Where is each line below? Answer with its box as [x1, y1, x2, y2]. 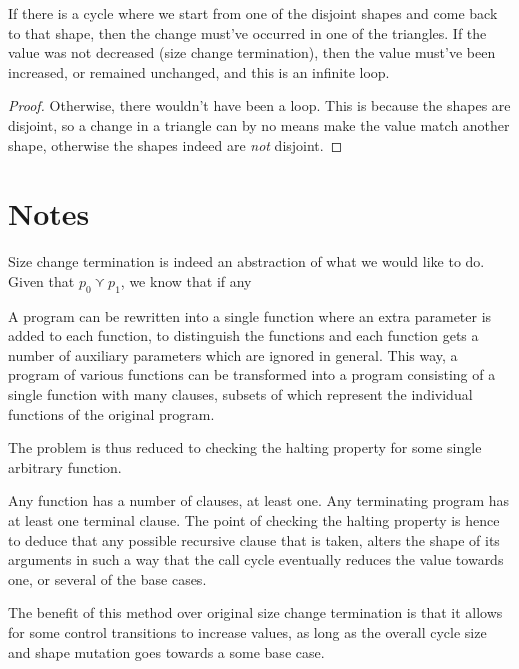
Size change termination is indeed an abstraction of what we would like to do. [8, 251, 485, 272]
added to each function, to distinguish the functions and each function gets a [8, 325, 479, 346]
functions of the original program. [8, 403, 215, 424]
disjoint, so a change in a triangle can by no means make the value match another [8, 114, 510, 135]
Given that [8, 270, 75, 291]
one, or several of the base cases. [8, 568, 207, 589]
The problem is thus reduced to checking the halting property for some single [8, 437, 482, 458]
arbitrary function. [8, 456, 122, 477]
